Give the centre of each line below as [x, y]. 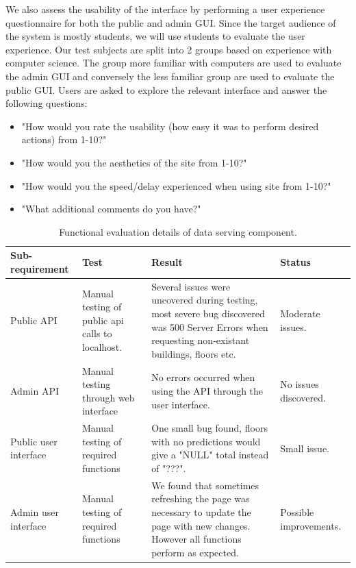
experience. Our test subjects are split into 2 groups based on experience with [169, 49]
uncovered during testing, [205, 300]
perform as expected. [195, 552]
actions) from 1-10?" [64, 139]
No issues [300, 384]
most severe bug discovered [208, 313]
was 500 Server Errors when [210, 326]
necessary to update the [201, 512]
